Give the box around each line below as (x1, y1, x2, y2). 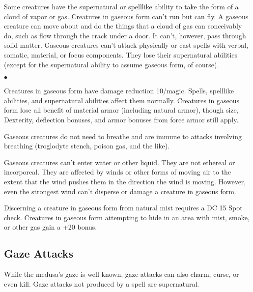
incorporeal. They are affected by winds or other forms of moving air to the (4, 167, 231, 177)
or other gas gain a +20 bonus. (4, 222, 97, 232)
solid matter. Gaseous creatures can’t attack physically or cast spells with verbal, (4, 40, 249, 50)
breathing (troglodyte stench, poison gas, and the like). (4, 141, 170, 151)
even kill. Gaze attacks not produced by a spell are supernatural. (4, 278, 199, 289)
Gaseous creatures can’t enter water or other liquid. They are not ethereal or (4, 157, 235, 167)
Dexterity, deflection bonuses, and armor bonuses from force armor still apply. (4, 114, 239, 124)
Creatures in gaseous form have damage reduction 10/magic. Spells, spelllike (4, 86, 234, 96)
